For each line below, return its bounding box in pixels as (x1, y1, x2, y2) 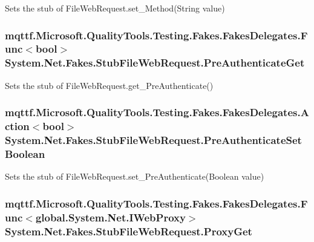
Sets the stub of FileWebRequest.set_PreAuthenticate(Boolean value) (5, 170, 264, 183)
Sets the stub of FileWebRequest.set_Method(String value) (5, 2, 225, 14)
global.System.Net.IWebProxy (35, 209, 186, 224)
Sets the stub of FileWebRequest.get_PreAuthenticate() (5, 79, 214, 91)
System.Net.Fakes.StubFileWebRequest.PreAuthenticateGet (5, 55, 305, 70)
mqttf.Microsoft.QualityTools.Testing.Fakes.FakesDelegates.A (5, 105, 309, 120)
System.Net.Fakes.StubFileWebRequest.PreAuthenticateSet (5, 132, 302, 148)
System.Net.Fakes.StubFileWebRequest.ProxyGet (5, 223, 252, 238)
